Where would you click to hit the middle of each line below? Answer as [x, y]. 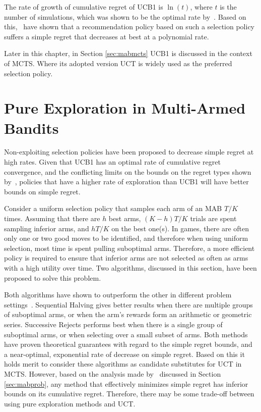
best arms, [125, 218]
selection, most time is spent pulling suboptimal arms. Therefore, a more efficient [129, 248]
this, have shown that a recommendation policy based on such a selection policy [129, 27]
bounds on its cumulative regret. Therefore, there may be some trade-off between [129, 394]
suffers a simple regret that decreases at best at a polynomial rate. [107, 36]
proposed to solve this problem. [53, 277]
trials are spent [213, 218]
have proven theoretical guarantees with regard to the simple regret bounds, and [128, 344]
